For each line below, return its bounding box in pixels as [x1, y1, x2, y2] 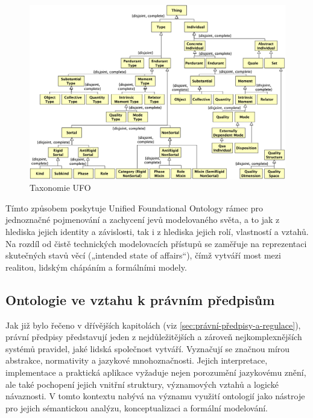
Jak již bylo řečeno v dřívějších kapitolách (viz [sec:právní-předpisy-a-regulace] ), [5, 318, 301, 331]
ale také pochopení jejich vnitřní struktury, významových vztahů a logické [5, 378, 279, 390]
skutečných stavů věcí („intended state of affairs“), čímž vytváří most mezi [5, 249, 281, 262]
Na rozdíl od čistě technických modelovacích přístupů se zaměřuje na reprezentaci [5, 237, 307, 249]
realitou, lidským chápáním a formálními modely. [5, 260, 187, 273]
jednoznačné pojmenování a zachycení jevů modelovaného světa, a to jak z [5, 213, 280, 226]
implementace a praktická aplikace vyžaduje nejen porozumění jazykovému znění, [5, 365, 306, 378]
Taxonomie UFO [30, 181, 91, 194]
